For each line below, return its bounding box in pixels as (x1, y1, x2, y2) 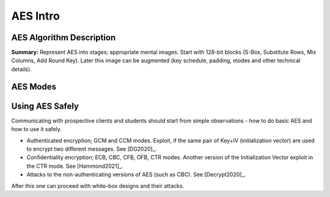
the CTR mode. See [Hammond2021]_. (26, 162, 123, 170)
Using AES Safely (11, 101, 79, 111)
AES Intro (11, 9, 61, 23)
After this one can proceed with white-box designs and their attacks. (11, 182, 185, 189)
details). (11, 65, 32, 73)
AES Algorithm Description (11, 32, 116, 43)
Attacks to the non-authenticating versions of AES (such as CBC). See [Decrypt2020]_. (26, 171, 246, 178)
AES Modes (11, 81, 57, 91)
